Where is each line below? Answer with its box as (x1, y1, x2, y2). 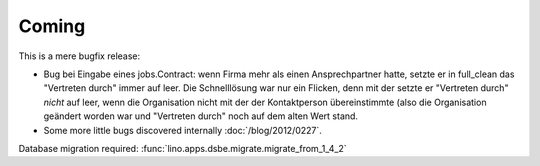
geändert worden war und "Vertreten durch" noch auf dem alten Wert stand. (43, 110, 359, 122)
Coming (18, 15, 86, 37)
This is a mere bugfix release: (18, 50, 141, 62)
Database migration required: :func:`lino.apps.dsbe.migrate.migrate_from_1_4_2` (18, 142, 347, 154)
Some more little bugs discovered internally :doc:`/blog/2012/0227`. (43, 124, 322, 136)
